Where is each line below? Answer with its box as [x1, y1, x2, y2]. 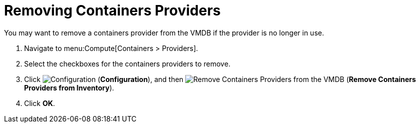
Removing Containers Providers [4, 2, 221, 19]
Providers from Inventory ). [24, 83, 114, 92]
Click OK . [24, 98, 55, 107]
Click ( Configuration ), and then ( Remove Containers [24, 74, 416, 83]
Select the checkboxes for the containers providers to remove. [24, 59, 231, 68]
